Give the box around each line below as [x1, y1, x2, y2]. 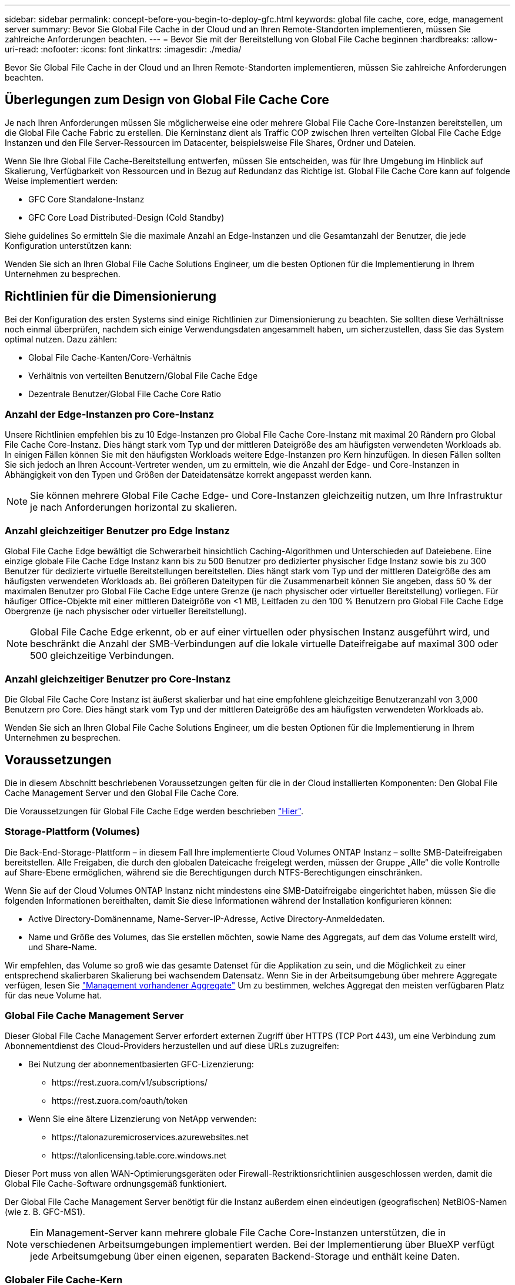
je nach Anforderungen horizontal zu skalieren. [30, 501, 238, 514]
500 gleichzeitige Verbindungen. [30, 650, 175, 662]
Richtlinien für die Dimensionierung [5, 289, 216, 304]
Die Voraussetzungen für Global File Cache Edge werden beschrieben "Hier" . [5, 805, 304, 816]
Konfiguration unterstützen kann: [5, 240, 132, 251]
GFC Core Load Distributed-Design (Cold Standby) [28, 212, 225, 222]
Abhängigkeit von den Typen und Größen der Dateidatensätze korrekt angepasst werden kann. [5, 470, 372, 480]
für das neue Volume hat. [5, 990, 102, 1000]
